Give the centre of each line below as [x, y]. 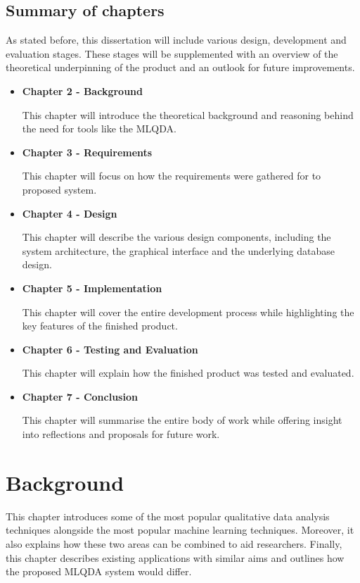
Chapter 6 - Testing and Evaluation [110, 349]
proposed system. [59, 189]
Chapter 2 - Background [82, 90]
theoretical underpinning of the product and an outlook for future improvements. [180, 67]
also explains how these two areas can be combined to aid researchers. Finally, [174, 543]
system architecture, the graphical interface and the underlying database [178, 250]
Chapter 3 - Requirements [87, 152]
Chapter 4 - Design [70, 213]
